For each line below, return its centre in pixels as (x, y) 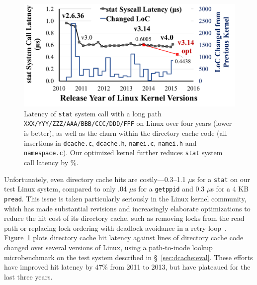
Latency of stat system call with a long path (93, 113)
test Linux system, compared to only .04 (66, 189)
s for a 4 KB (230, 189)
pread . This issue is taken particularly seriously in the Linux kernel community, (125, 198)
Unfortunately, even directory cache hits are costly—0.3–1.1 (95, 179)
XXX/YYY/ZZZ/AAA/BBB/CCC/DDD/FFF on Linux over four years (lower (128, 123)
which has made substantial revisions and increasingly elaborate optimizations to (127, 208)
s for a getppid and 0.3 (169, 189)
